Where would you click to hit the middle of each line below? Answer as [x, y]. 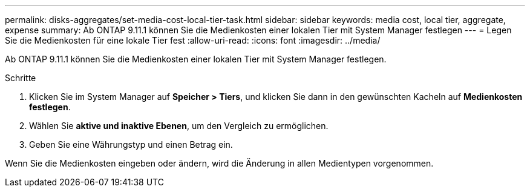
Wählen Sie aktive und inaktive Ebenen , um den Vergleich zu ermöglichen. [179, 126]
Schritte [21, 78]
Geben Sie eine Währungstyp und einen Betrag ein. [131, 144]
